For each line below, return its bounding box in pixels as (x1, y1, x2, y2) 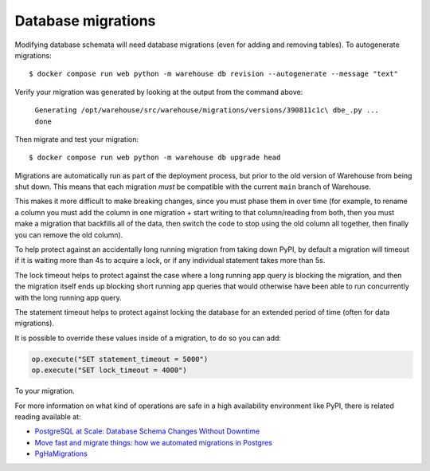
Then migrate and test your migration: (14, 134, 139, 143)
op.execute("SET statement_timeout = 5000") (31, 355, 209, 363)
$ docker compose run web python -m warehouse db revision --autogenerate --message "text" (29, 69, 398, 79)
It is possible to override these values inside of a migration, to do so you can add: (14, 333, 282, 343)
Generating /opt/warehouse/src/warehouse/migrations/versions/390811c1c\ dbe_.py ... (34, 106, 380, 115)
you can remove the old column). (14, 230, 123, 239)
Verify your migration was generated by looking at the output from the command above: (14, 87, 303, 96)
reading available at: (14, 411, 81, 422)
